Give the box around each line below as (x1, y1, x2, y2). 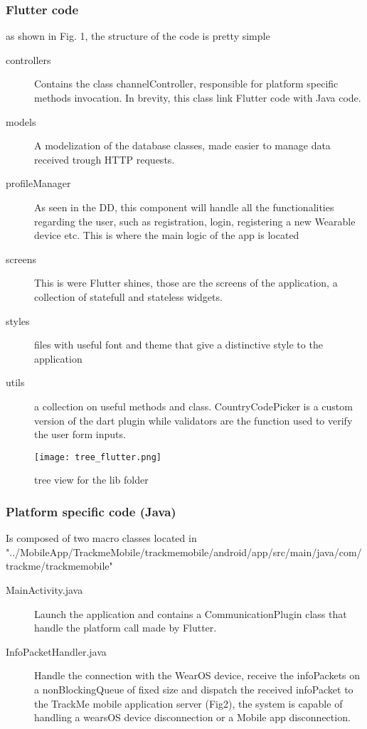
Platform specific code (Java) (6, 502, 176, 520)
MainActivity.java (6, 582, 83, 597)
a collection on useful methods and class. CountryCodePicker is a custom (34, 398, 353, 413)
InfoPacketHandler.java (6, 644, 107, 659)
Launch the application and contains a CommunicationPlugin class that (34, 606, 347, 621)
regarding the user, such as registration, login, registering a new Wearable (34, 213, 356, 228)
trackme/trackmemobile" (6, 558, 113, 573)
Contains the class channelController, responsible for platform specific (34, 76, 339, 91)
